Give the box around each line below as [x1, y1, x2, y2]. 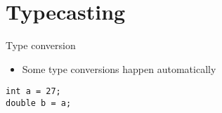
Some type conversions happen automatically [22, 61, 216, 76]
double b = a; [6, 98, 72, 108]
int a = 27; [6, 86, 61, 97]
